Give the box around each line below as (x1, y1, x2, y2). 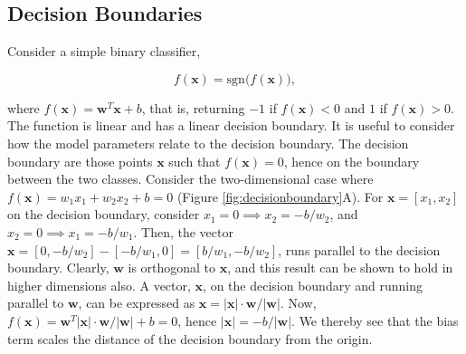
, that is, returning (141, 98, 245, 117)
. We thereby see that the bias (291, 311, 459, 330)
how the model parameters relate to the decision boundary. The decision (7, 133, 409, 152)
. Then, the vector (133, 222, 233, 241)
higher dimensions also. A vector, (7, 275, 191, 294)
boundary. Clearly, (7, 258, 109, 277)
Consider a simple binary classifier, (7, 42, 201, 61)
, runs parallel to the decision (278, 240, 441, 259)
